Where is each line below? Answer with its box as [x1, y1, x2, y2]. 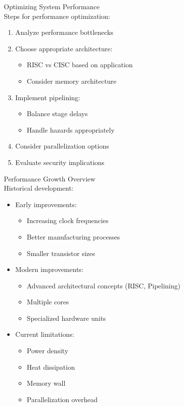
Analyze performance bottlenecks [15, 27, 113, 37]
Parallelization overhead [27, 394, 98, 404]
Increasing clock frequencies [27, 215, 109, 226]
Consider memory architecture [27, 75, 116, 86]
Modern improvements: [15, 264, 84, 274]
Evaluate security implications [15, 157, 105, 167]
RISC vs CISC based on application [27, 60, 133, 70]
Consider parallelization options [15, 141, 109, 151]
